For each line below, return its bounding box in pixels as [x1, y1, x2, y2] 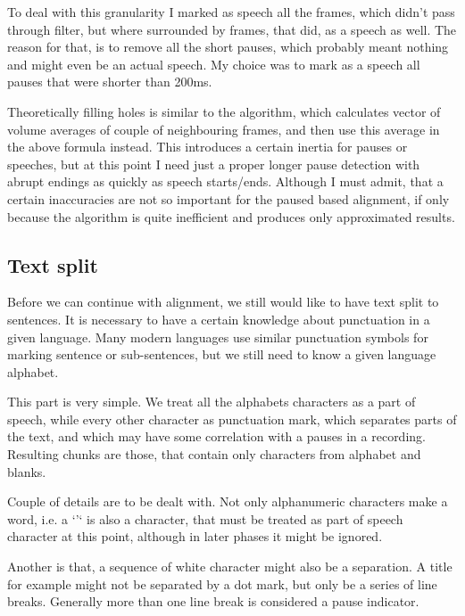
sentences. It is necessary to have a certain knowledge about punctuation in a [7, 309, 430, 328]
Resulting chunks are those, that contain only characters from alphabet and [7, 445, 421, 464]
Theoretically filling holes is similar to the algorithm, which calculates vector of [7, 102, 441, 120]
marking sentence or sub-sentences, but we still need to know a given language [7, 345, 436, 364]
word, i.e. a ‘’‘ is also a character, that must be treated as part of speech [7, 509, 403, 528]
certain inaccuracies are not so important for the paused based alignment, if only [7, 189, 450, 208]
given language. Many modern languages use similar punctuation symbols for [7, 327, 428, 346]
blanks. [7, 462, 46, 480]
